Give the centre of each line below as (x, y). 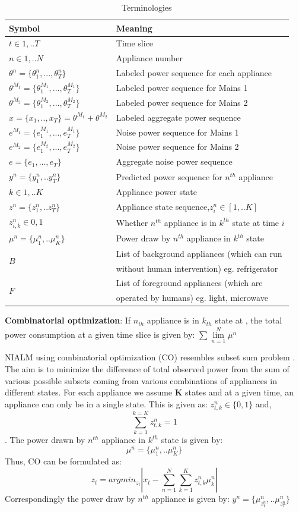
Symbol (25, 28)
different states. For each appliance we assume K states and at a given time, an (149, 392)
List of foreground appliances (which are (189, 283)
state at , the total (249, 320)
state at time (256, 222)
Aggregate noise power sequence (174, 161)
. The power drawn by (45, 440)
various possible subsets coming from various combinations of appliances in (141, 380)
